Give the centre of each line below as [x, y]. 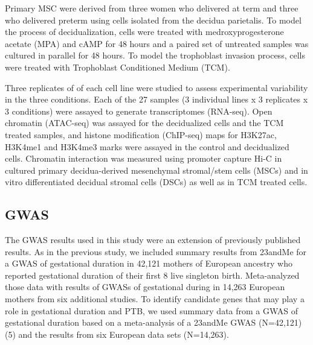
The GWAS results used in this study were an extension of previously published [153, 240]
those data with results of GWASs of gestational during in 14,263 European [145, 287]
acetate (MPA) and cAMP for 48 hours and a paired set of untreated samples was [157, 43]
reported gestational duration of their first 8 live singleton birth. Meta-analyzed [152, 275]
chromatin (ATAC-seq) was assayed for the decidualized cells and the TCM [144, 123]
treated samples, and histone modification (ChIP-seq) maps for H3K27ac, [141, 134]
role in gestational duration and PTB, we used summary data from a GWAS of [152, 310]
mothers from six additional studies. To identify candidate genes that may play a [155, 299]
